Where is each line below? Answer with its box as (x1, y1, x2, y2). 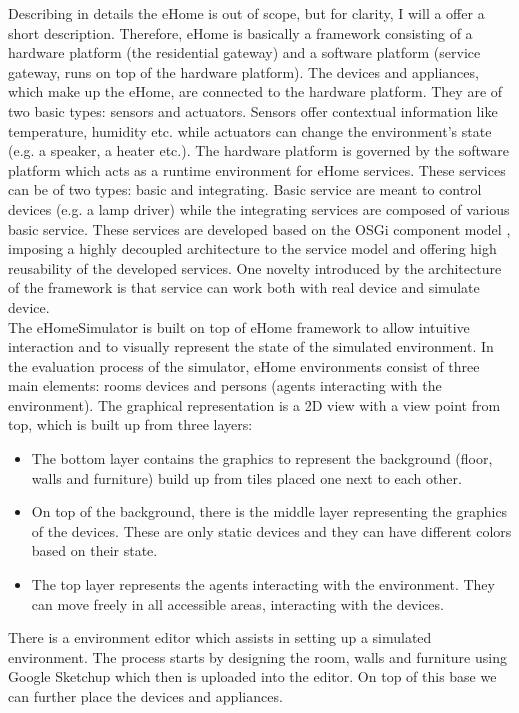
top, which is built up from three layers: (8, 414, 253, 435)
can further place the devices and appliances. (8, 686, 283, 706)
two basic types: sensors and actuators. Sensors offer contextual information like (8, 100, 498, 121)
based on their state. (31, 540, 158, 561)
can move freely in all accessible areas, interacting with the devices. (31, 593, 444, 614)
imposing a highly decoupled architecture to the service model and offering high (8, 238, 497, 259)
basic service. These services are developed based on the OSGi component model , (8, 218, 511, 239)
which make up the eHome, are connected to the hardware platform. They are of (8, 81, 503, 102)
